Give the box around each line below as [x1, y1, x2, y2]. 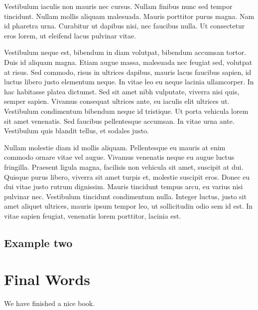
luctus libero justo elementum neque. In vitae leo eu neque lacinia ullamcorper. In [4, 76, 254, 87]
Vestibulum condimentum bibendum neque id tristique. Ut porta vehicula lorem [4, 105, 249, 116]
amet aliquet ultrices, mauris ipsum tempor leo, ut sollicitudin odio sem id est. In [4, 201, 253, 211]
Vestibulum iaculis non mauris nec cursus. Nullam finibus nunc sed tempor [4, 1, 233, 11]
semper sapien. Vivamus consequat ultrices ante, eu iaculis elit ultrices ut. [4, 96, 230, 106]
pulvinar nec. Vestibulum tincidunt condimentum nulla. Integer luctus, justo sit [4, 191, 247, 201]
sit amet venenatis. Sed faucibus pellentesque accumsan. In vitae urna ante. [4, 115, 235, 126]
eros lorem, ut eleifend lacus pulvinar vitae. [4, 30, 136, 40]
